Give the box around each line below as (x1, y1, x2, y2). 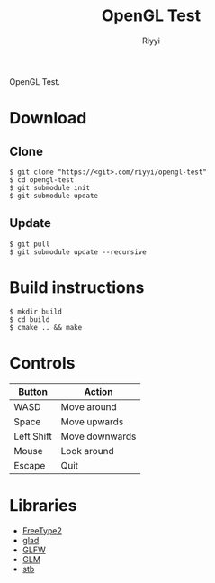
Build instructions (9, 277, 145, 297)
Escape (13, 459, 46, 471)
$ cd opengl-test (9, 175, 75, 185)
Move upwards (60, 415, 124, 428)
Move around (60, 400, 117, 413)
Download (9, 108, 87, 129)
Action (84, 385, 113, 397)
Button (17, 385, 48, 397)
